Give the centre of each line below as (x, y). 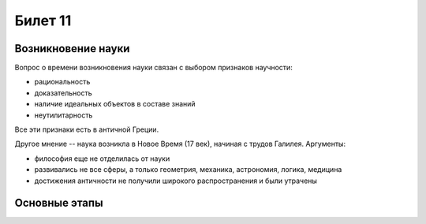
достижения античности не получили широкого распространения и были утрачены (176, 181)
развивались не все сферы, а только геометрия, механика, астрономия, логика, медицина (188, 170)
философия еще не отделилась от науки (102, 159)
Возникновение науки (72, 49)
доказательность (63, 93)
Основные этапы (59, 203)
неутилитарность (64, 115)
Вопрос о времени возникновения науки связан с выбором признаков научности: (154, 68)
